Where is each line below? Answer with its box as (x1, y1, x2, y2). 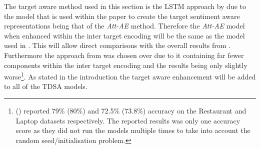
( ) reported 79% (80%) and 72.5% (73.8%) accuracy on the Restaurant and (15, 105, 246, 115)
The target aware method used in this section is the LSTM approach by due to (4, 1, 246, 11)
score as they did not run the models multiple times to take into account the (15, 125, 250, 135)
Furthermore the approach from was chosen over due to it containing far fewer (4, 49, 244, 60)
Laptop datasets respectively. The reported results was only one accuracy (15, 115, 240, 125)
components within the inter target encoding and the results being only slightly (4, 59, 247, 70)
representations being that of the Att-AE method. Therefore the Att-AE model (4, 20, 245, 31)
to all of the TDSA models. (4, 81, 87, 91)
